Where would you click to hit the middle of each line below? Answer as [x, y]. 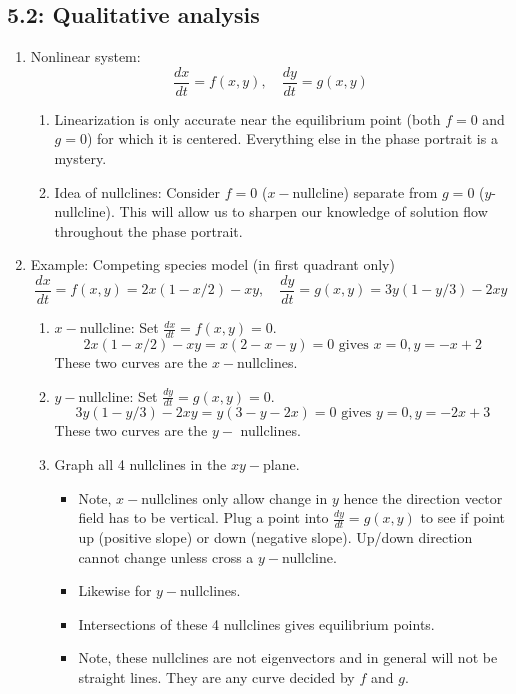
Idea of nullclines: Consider [137, 191]
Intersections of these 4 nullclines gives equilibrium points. [256, 623]
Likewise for [115, 590]
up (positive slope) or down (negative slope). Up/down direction [275, 536]
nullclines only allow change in [234, 497]
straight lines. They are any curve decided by [216, 676]
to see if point [463, 517]
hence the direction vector [423, 497]
